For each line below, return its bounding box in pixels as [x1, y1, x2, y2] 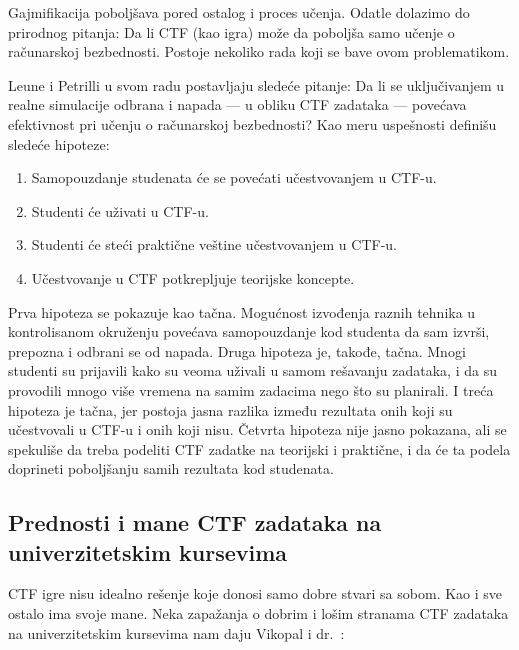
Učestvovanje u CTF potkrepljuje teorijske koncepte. [31, 267, 355, 288]
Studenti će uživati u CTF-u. [31, 200, 209, 221]
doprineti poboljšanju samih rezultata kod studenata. [8, 458, 334, 479]
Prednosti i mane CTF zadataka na [8, 507, 382, 538]
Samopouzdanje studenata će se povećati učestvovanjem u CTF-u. [31, 167, 437, 188]
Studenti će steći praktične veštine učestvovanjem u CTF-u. [31, 234, 397, 255]
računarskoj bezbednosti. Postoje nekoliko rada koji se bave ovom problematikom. [8, 41, 510, 62]
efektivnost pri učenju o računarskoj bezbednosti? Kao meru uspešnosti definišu [8, 113, 497, 134]
